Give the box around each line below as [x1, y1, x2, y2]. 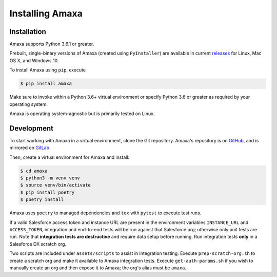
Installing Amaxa [9, 8, 83, 19]
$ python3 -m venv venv [20, 175, 81, 181]
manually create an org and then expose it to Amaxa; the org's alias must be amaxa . [9, 265, 187, 271]
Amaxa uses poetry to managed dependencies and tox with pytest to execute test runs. [9, 210, 202, 216]
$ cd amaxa [20, 168, 48, 174]
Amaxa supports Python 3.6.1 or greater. [9, 41, 94, 47]
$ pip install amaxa [20, 81, 72, 87]
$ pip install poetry [20, 189, 75, 195]
